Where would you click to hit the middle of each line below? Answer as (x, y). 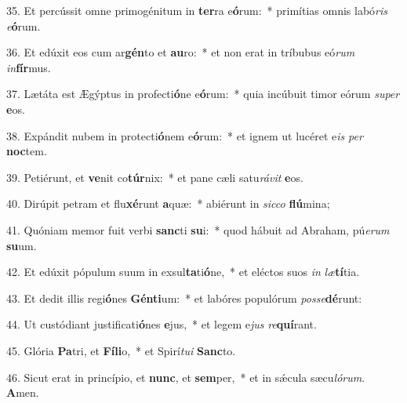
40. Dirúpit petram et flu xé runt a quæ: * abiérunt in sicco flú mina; (168, 203)
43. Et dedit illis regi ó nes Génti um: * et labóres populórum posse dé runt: (184, 298)
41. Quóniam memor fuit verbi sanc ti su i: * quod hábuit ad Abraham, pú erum (198, 229)
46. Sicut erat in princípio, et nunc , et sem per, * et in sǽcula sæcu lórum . (186, 377)
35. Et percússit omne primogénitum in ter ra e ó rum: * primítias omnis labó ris (197, 10)
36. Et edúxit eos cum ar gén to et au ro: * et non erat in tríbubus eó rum (181, 52)
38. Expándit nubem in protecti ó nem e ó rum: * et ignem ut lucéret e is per (185, 135)
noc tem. (27, 151)
